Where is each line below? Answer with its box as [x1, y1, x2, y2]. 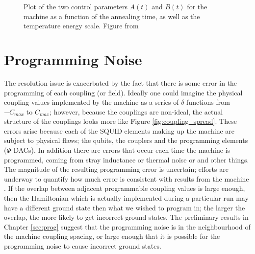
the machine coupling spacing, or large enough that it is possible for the [4, 231, 220, 241]
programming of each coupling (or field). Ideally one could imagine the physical [4, 87, 243, 97]
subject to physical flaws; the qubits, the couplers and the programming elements [4, 135, 248, 145]
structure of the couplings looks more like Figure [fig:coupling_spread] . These [4, 116, 237, 126]
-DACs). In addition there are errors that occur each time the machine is [11, 145, 230, 155]
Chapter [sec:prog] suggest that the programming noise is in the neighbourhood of [4, 221, 251, 231]
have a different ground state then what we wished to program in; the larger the [4, 202, 245, 212]
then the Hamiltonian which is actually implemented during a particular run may [4, 193, 249, 203]
